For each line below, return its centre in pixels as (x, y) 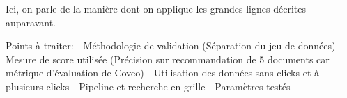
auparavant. (31, 22)
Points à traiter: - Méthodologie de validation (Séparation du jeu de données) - (174, 46)
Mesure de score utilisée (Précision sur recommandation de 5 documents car (168, 59)
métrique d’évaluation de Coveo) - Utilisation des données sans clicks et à (163, 73)
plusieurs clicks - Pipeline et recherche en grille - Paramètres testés (148, 86)
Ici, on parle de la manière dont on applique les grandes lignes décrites (156, 8)
